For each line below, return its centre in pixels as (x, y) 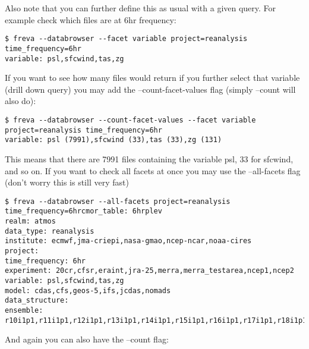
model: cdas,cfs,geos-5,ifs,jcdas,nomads (88, 290)
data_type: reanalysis (50, 231)
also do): (21, 101)
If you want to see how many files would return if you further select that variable (152, 78)
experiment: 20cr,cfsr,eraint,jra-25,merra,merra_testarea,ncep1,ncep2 (149, 271)
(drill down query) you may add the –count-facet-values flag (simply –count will (150, 89)
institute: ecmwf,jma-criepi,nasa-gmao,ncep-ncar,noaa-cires (128, 241)
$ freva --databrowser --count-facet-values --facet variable (130, 120)
